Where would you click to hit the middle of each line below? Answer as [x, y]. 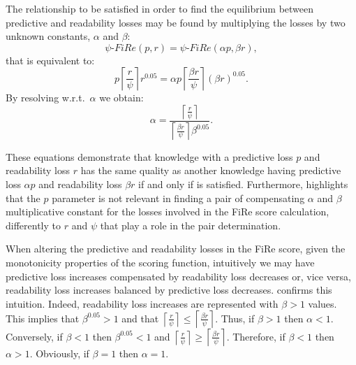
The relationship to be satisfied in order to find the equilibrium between [160, 8]
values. [322, 303]
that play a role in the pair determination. [191, 225]
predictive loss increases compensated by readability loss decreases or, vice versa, [178, 276]
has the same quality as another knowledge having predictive [211, 170]
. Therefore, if [256, 336]
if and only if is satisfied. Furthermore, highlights [243, 184]
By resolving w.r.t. [45, 98]
